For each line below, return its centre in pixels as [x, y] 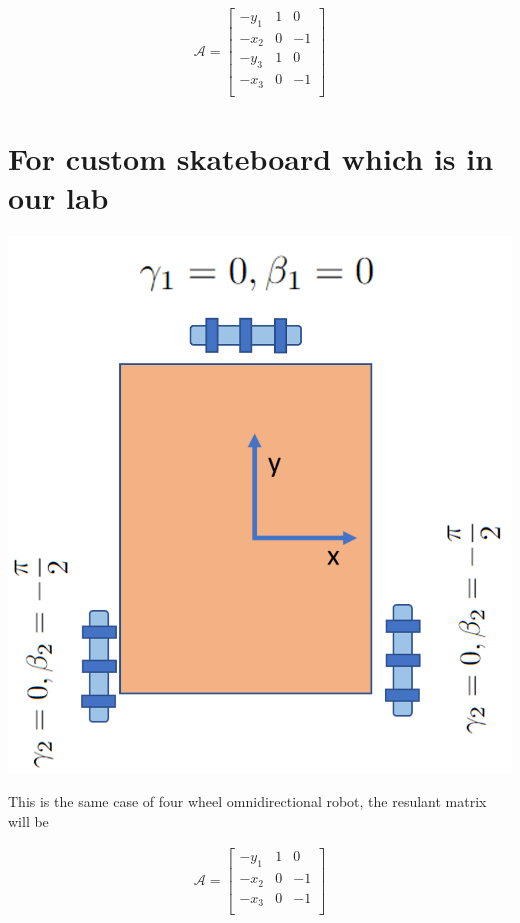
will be [28, 820]
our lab [58, 197]
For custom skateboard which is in [251, 157]
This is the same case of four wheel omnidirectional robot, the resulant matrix [247, 801]
